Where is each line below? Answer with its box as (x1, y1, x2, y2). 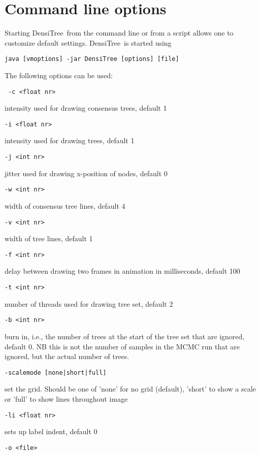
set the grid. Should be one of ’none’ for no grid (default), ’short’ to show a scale (5, 383, 256, 394)
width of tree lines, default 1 (5, 233, 93, 244)
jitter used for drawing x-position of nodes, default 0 (5, 168, 168, 178)
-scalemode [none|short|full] (5, 369, 107, 376)
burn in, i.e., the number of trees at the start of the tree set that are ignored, (5, 331, 245, 341)
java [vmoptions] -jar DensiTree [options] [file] (5, 55, 179, 63)
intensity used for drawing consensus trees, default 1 (5, 103, 167, 113)
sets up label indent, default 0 (5, 426, 97, 437)
